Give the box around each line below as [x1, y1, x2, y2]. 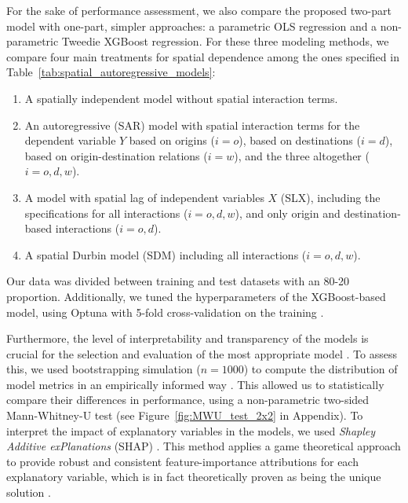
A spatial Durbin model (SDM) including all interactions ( [24, 246, 307, 263]
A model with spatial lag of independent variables [24, 189, 264, 205]
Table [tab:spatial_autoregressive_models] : [6, 64, 216, 80]
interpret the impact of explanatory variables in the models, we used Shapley [6, 422, 376, 439]
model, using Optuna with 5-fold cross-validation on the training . [6, 303, 324, 320]
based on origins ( [129, 132, 215, 149]
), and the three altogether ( [234, 147, 370, 163]
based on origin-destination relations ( [24, 147, 208, 163]
